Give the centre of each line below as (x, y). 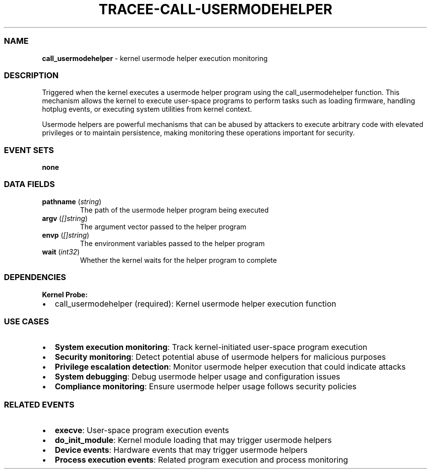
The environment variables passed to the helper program (172, 243)
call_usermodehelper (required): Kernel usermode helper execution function (196, 303)
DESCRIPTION (31, 75)
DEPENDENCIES (35, 277)
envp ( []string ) (66, 235)
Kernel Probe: (65, 294)
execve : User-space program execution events (142, 430)
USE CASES (27, 321)
